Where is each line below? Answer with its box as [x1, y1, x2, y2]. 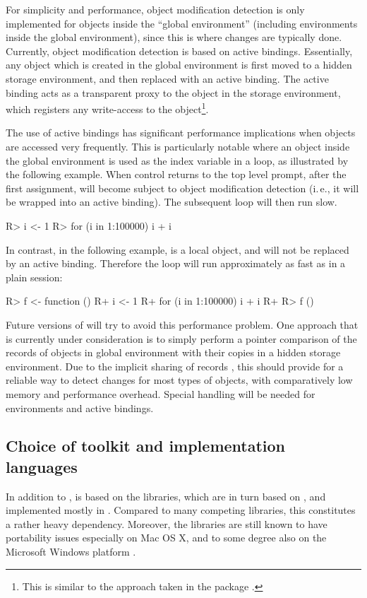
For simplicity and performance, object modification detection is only [6, 2, 305, 16]
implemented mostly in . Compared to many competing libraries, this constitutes [6, 503, 356, 517]
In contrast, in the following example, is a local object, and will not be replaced [6, 242, 349, 257]
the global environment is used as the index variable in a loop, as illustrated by [6, 153, 349, 168]
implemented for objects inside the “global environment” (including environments [6, 16, 358, 30]
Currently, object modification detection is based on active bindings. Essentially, [6, 43, 353, 58]
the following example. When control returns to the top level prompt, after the [6, 167, 347, 182]
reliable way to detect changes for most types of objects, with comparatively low [6, 373, 353, 387]
